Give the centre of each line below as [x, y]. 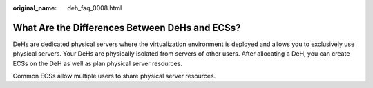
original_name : [35, 8]
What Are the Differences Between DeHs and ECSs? [127, 27]
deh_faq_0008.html [95, 8]
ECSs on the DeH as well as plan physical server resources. [98, 63]
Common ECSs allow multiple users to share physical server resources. [114, 76]
